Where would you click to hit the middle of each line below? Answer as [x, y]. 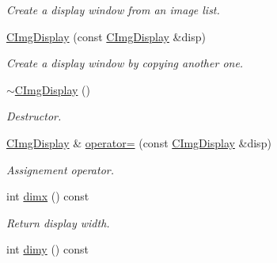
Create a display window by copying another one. [125, 63]
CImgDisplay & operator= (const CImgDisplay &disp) [139, 142]
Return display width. [58, 222]
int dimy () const [47, 249]
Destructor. [34, 116]
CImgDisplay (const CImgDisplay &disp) [106, 36]
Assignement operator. [60, 169]
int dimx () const [48, 196]
